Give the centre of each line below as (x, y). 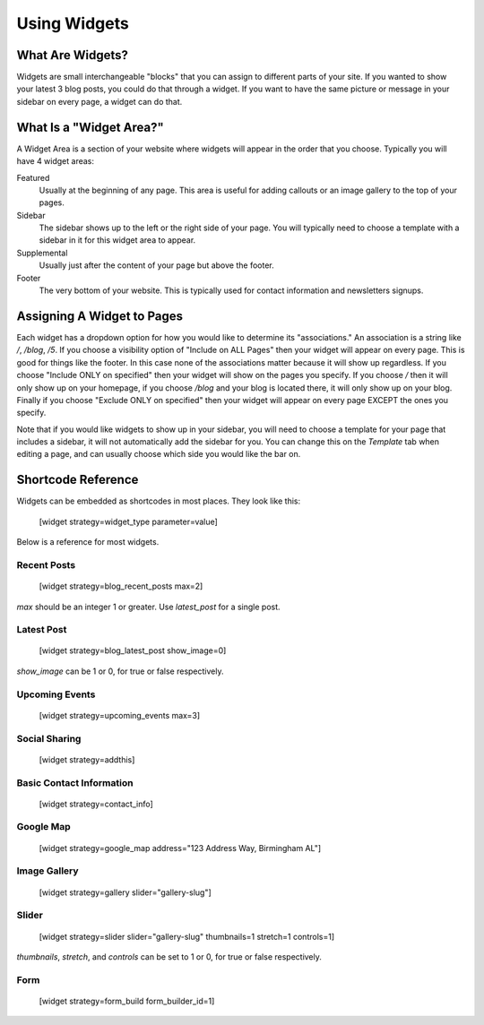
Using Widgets (73, 23)
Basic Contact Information (75, 782)
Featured (33, 177)
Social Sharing (49, 738)
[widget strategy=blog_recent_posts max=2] (121, 586)
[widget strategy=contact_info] (96, 804)
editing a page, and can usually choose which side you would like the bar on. (159, 454)
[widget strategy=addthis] (87, 759)
